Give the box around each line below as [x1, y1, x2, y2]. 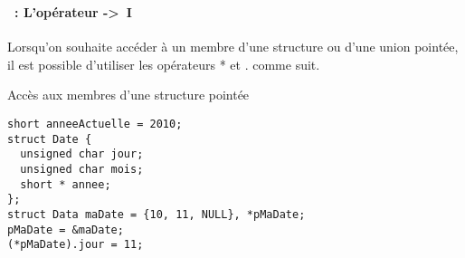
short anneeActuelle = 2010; [7, 117, 183, 130]
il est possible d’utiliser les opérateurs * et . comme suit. [7, 54, 320, 73]
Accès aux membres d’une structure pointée [7, 85, 250, 104]
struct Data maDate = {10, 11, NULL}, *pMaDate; [7, 207, 306, 221]
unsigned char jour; [20, 148, 144, 161]
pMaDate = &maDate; [7, 223, 124, 236]
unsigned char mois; [20, 162, 144, 176]
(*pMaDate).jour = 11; [7, 238, 144, 252]
